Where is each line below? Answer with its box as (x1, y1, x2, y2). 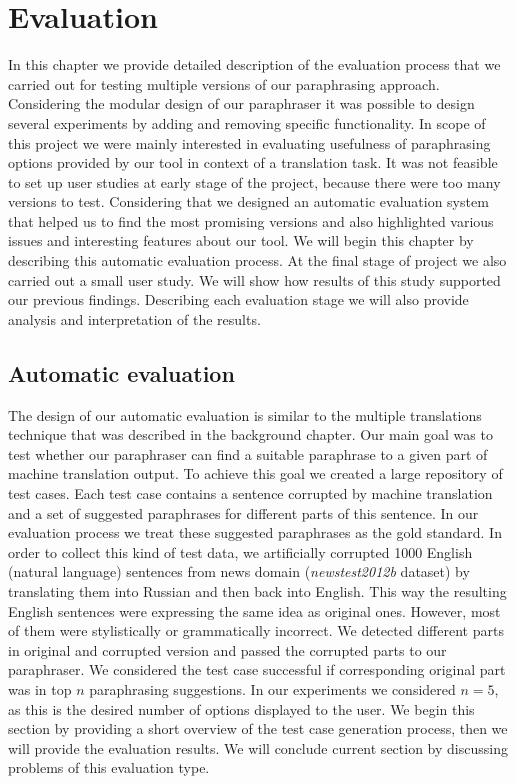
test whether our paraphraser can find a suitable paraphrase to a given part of (8, 443, 488, 464)
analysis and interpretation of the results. (8, 308, 261, 329)
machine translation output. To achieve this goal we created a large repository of (8, 463, 503, 484)
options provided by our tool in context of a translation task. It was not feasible (8, 152, 498, 173)
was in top (8, 678, 72, 699)
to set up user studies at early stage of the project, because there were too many (8, 171, 501, 192)
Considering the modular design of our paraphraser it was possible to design (8, 93, 475, 114)
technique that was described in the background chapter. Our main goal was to (8, 424, 493, 445)
